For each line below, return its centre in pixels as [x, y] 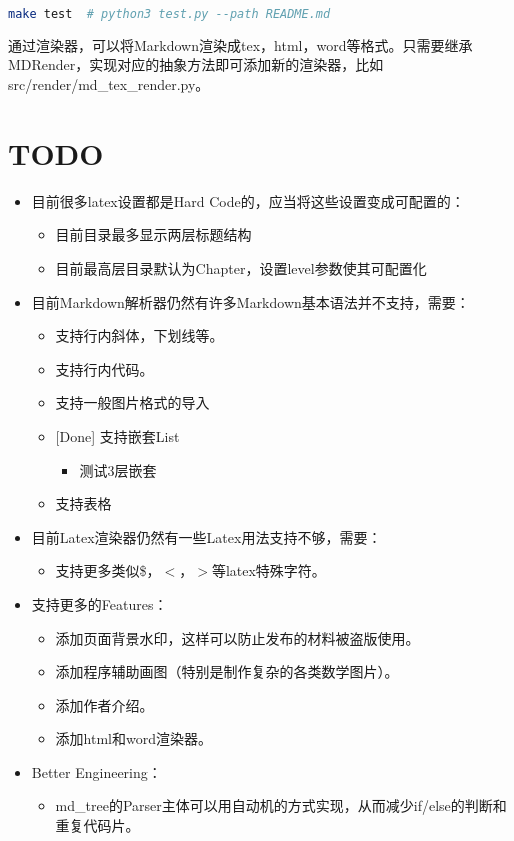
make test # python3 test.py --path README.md [169, 14]
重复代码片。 [97, 825]
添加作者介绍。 [104, 704]
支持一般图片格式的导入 [132, 402]
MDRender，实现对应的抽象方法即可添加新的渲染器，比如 [196, 64]
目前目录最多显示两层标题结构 [153, 234]
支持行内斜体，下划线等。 [139, 335]
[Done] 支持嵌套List [117, 435]
